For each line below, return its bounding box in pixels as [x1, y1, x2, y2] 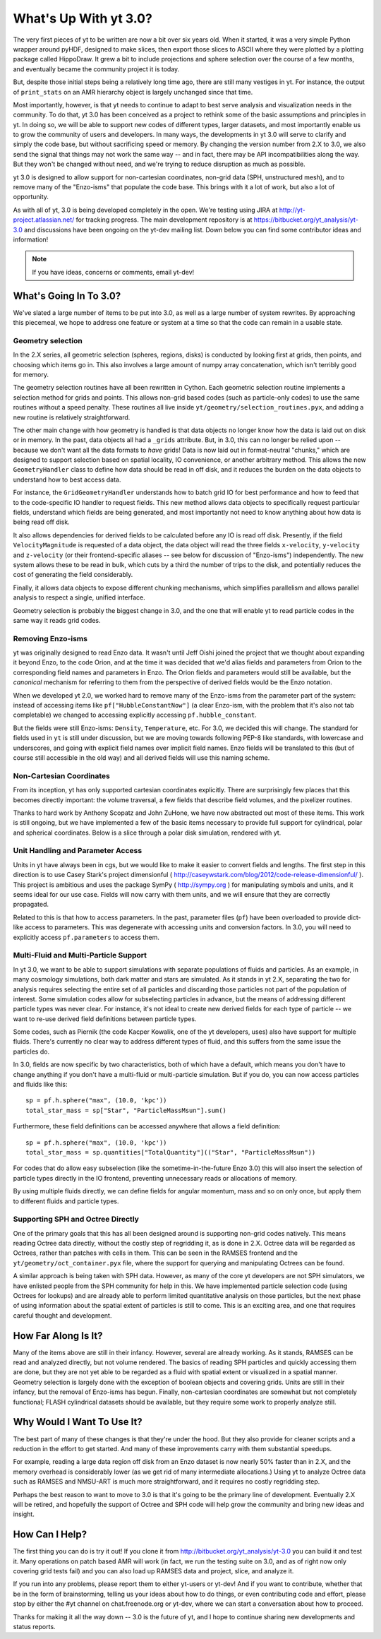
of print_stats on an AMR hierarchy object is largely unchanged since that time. [13, 88, 253, 96]
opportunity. [13, 193, 49, 201]
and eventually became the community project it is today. [13, 64, 180, 73]
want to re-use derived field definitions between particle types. [13, 1014, 197, 1023]
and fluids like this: [13, 1080, 68, 1089]
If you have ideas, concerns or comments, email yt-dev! [32, 268, 195, 276]
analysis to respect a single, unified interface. [13, 593, 145, 602]
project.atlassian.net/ [13, 215, 75, 224]
